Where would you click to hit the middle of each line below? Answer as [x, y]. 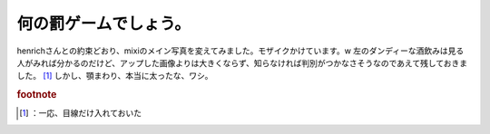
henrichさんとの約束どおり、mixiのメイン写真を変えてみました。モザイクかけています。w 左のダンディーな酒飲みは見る [240, 51]
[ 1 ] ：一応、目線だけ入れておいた [81, 113]
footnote [37, 95]
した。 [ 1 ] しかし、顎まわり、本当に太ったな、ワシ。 [115, 76]
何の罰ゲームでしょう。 [103, 24]
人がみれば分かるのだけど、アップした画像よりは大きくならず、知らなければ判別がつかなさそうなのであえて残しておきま [242, 62]
